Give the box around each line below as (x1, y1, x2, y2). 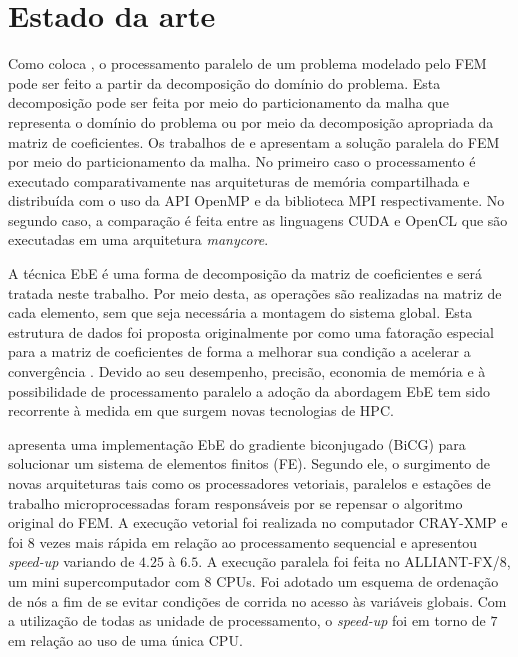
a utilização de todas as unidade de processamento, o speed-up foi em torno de (8, 610, 486, 631)
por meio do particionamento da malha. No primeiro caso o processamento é (8, 151, 476, 172)
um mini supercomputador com (8, 570, 200, 591)
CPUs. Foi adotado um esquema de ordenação (216, 570, 499, 591)
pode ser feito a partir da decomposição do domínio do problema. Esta (8, 72, 441, 93)
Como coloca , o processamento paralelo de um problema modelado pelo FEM (8, 53, 487, 74)
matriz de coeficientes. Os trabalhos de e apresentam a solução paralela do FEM (8, 131, 500, 152)
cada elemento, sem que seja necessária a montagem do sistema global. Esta (8, 302, 473, 323)
